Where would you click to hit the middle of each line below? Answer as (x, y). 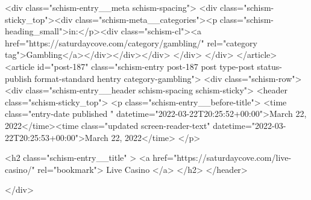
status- (269, 66)
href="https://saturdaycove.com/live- (222, 158)
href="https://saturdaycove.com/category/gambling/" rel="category (131, 42)
